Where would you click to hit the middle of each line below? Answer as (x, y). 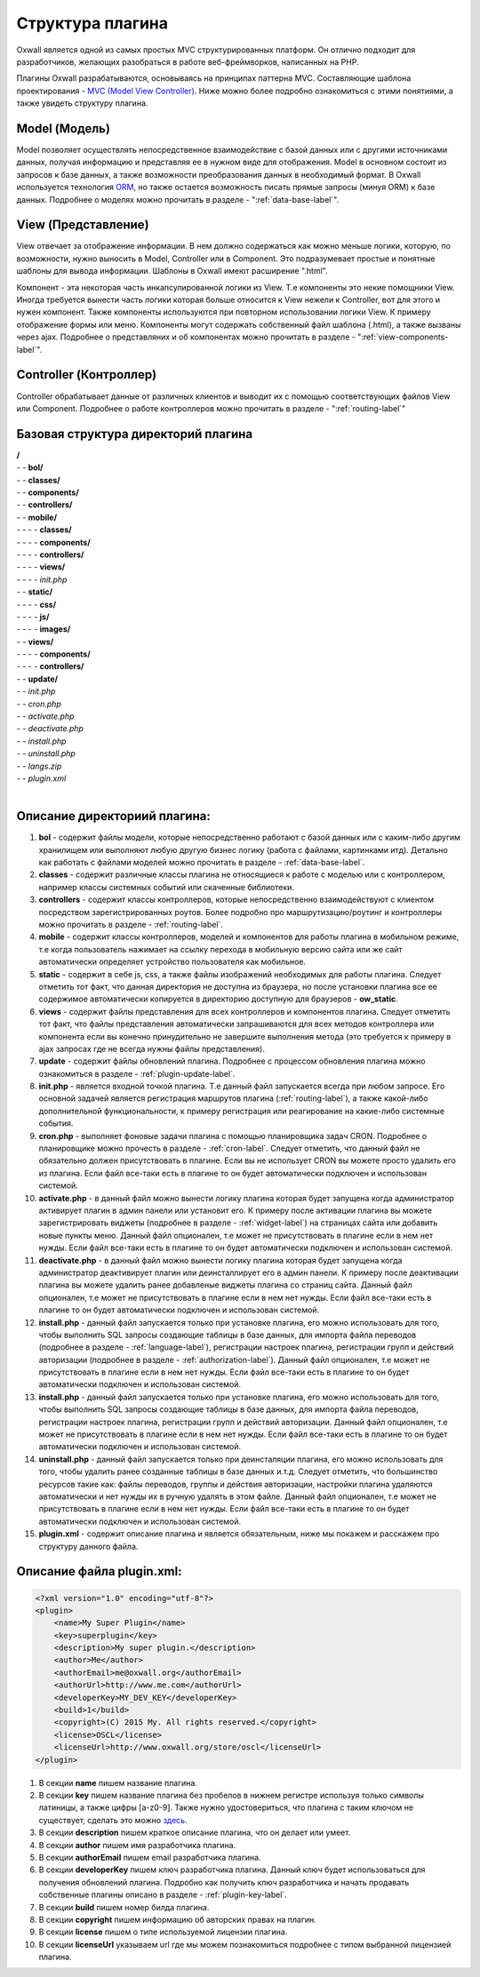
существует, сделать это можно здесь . (113, 1820)
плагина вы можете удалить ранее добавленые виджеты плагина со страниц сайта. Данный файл (225, 1285)
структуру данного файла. (88, 1546)
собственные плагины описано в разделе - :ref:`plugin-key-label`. (163, 1895)
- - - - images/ (44, 629)
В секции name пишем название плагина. (118, 1782)
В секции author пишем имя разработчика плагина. (137, 1845)
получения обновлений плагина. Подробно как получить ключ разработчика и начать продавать (224, 1882)
